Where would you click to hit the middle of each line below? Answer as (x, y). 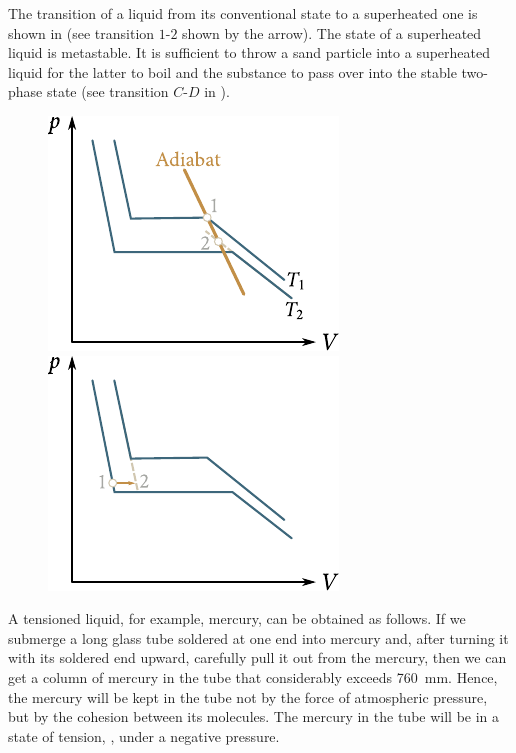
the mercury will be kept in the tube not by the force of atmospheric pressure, (248, 696)
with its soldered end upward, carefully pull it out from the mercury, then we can (257, 657)
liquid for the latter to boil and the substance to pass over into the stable (232, 71)
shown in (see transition (81, 32)
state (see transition (107, 91)
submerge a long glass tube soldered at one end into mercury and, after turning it (258, 637)
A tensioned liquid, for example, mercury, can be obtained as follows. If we (237, 618)
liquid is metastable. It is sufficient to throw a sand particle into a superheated (249, 52)
